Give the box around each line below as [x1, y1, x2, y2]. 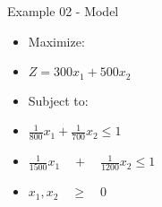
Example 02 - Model [7, 2, 119, 20]
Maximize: [28, 31, 85, 50]
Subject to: [28, 91, 89, 109]
